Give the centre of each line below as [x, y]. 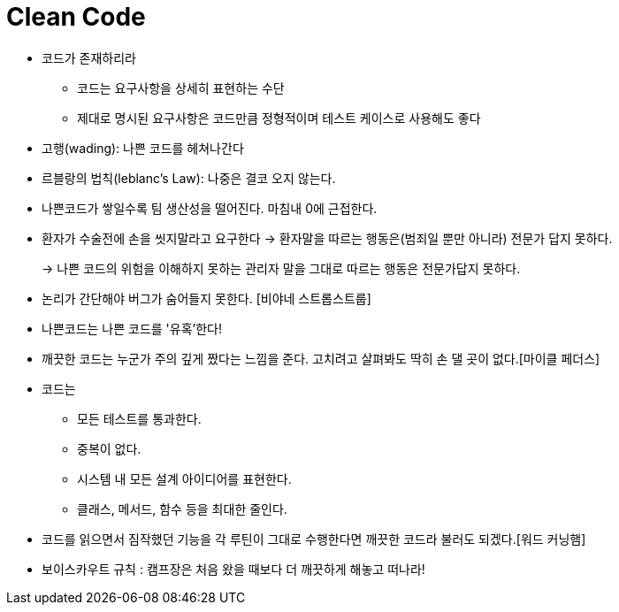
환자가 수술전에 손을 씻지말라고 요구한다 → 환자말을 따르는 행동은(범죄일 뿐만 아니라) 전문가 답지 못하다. [327, 238]
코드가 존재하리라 [89, 57]
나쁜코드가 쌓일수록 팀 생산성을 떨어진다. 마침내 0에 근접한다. [210, 208]
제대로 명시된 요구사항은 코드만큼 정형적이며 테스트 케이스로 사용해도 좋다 [279, 118]
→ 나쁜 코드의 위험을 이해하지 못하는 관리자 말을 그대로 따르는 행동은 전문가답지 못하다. [281, 268]
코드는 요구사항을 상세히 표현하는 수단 [181, 88]
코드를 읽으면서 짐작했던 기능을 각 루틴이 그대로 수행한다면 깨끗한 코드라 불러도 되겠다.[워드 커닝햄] [314, 539]
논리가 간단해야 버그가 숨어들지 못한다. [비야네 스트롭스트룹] [206, 298]
